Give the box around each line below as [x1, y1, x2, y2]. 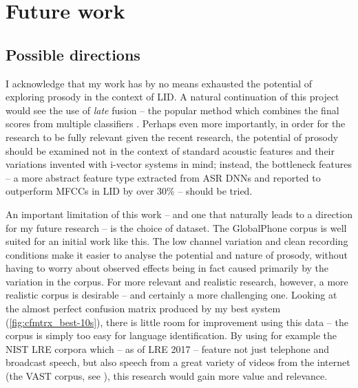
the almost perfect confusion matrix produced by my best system [6, 301, 281, 316]
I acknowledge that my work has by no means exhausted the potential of [6, 76, 313, 90]
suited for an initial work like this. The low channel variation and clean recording [6, 234, 348, 248]
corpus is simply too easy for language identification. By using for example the [6, 328, 337, 343]
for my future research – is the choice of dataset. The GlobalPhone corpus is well [6, 220, 347, 235]
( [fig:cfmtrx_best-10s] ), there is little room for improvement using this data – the [6, 314, 348, 329]
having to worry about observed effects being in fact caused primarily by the [6, 261, 329, 275]
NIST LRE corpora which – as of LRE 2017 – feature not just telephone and [6, 341, 330, 356]
